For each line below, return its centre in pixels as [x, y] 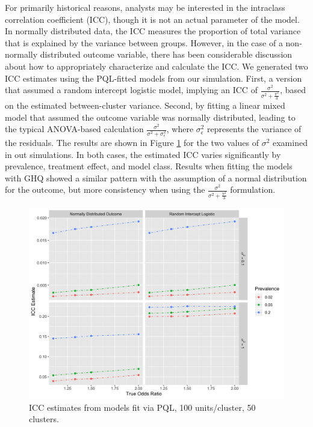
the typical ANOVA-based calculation [74, 129]
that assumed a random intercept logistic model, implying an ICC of [131, 90]
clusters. [44, 419]
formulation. [253, 189]
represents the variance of [254, 129]
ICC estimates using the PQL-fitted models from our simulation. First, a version [153, 78]
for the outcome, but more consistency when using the [105, 189]
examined [290, 143]
